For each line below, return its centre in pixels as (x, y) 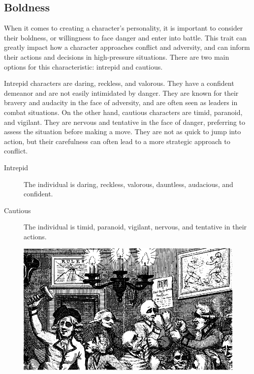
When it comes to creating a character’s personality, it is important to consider (124, 28)
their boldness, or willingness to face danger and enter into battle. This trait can (125, 37)
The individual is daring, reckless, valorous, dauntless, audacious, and (128, 184)
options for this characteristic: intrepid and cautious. (83, 66)
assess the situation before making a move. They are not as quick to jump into (123, 131)
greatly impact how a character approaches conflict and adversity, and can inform (127, 47)
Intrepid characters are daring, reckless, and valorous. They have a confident (119, 83)
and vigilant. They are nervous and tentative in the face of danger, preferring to (125, 122)
